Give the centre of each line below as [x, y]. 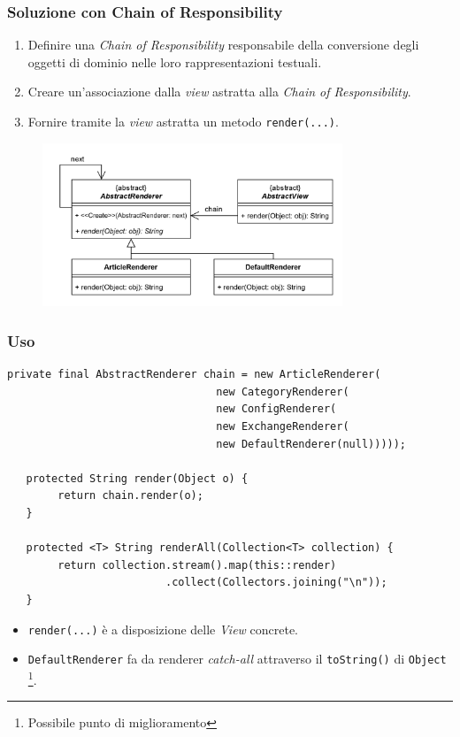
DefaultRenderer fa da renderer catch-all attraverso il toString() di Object [237, 659]
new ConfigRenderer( [276, 409]
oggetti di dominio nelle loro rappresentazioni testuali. [175, 61]
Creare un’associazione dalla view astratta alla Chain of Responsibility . [219, 92]
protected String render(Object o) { [137, 478]
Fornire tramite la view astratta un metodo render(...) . [183, 121]
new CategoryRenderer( [283, 392]
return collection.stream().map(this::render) [197, 565]
